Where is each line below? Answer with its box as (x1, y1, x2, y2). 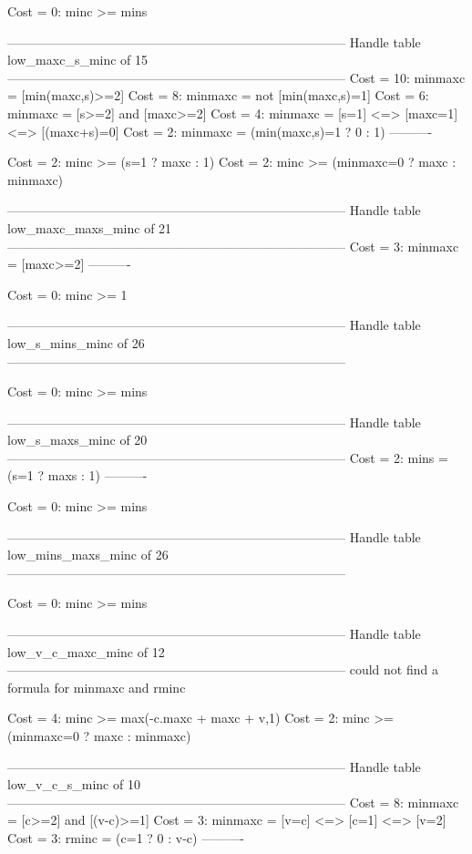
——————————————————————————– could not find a (7, 660, 438, 679)
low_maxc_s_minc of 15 (7, 50, 149, 69)
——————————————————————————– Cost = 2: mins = (7, 448, 448, 467)
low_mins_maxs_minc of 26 (7, 545, 169, 564)
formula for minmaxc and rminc (7, 677, 186, 696)
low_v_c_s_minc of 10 (7, 775, 140, 794)
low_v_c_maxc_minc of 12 (7, 642, 165, 661)
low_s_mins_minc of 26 (7, 333, 145, 352)
